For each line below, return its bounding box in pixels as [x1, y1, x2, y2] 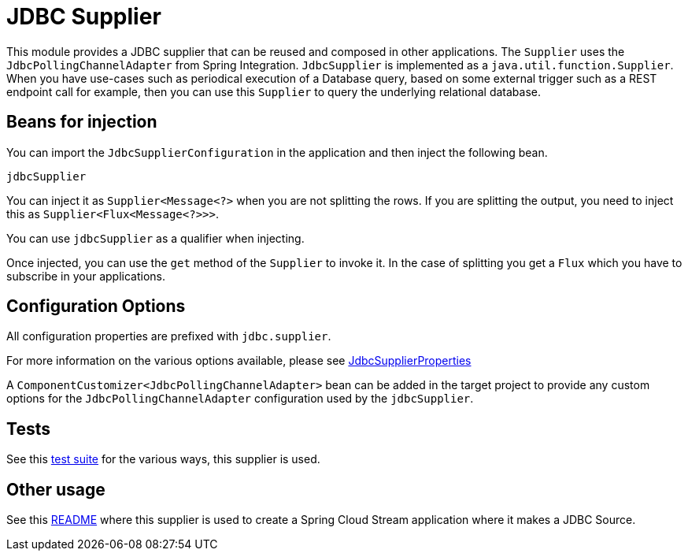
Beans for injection [6, 112, 157, 132]
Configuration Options [6, 296, 186, 317]
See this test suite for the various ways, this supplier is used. [6, 452, 320, 466]
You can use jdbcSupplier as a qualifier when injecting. [6, 231, 305, 245]
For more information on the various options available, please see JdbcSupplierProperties [6, 354, 472, 368]
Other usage [6, 479, 105, 499]
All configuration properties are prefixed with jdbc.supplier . [6, 329, 331, 343]
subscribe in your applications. [6, 269, 166, 283]
